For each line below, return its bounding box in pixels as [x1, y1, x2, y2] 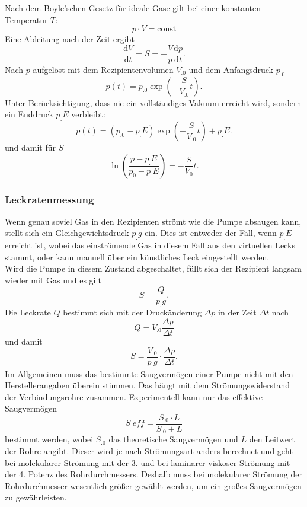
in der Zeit [218, 306, 257, 318]
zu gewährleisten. [5, 491, 67, 503]
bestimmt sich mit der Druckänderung [63, 306, 202, 318]
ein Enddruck [5, 108, 53, 120]
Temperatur [5, 13, 48, 25]
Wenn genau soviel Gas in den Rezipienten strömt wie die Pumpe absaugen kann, [5, 215, 302, 227]
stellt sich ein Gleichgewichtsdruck [5, 227, 129, 239]
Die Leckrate [5, 306, 51, 318]
